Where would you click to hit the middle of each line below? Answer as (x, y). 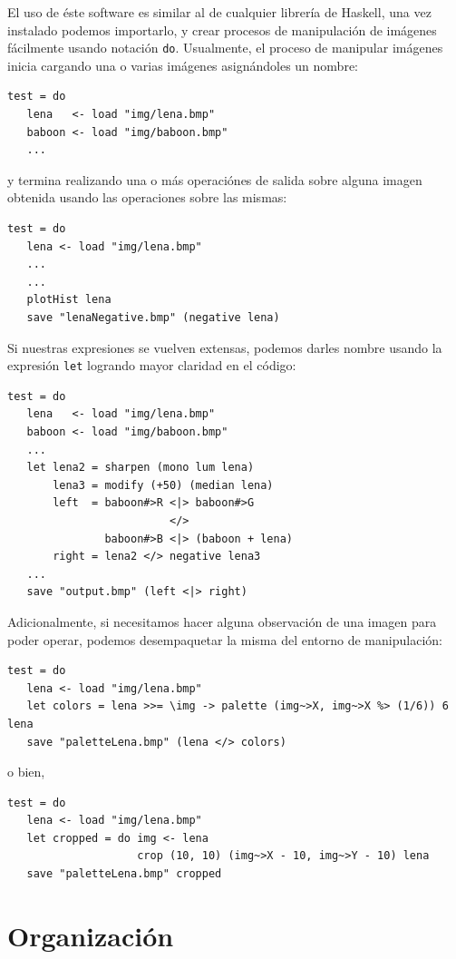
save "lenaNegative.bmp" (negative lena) (153, 317)
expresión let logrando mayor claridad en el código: (152, 365)
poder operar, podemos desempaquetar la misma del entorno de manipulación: (225, 639)
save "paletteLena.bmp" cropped (124, 874)
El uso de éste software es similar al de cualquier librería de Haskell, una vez (219, 12)
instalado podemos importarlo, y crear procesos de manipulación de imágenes (222, 29)
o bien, (26, 772)
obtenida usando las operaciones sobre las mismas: (147, 197)
